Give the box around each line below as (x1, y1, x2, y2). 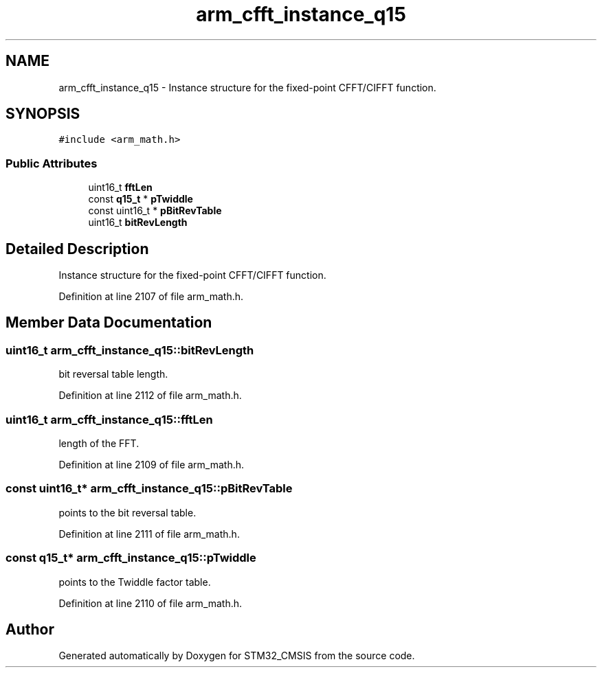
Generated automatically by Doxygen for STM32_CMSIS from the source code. (58, 650, 415, 662)
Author (5, 620, 54, 638)
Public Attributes (5, 156, 98, 170)
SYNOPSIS (5, 105, 80, 123)
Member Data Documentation (5, 314, 212, 332)
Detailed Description (5, 240, 149, 258)
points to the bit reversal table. (58, 506, 197, 518)
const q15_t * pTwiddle (88, 193, 193, 205)
